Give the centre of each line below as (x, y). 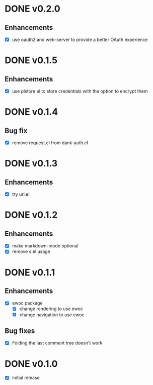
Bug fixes (20, 331)
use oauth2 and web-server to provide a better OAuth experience (80, 39)
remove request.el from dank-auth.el (50, 143)
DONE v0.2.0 (33, 9)
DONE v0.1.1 (30, 272)
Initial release (26, 378)
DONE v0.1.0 (31, 363)
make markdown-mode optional (45, 246)
